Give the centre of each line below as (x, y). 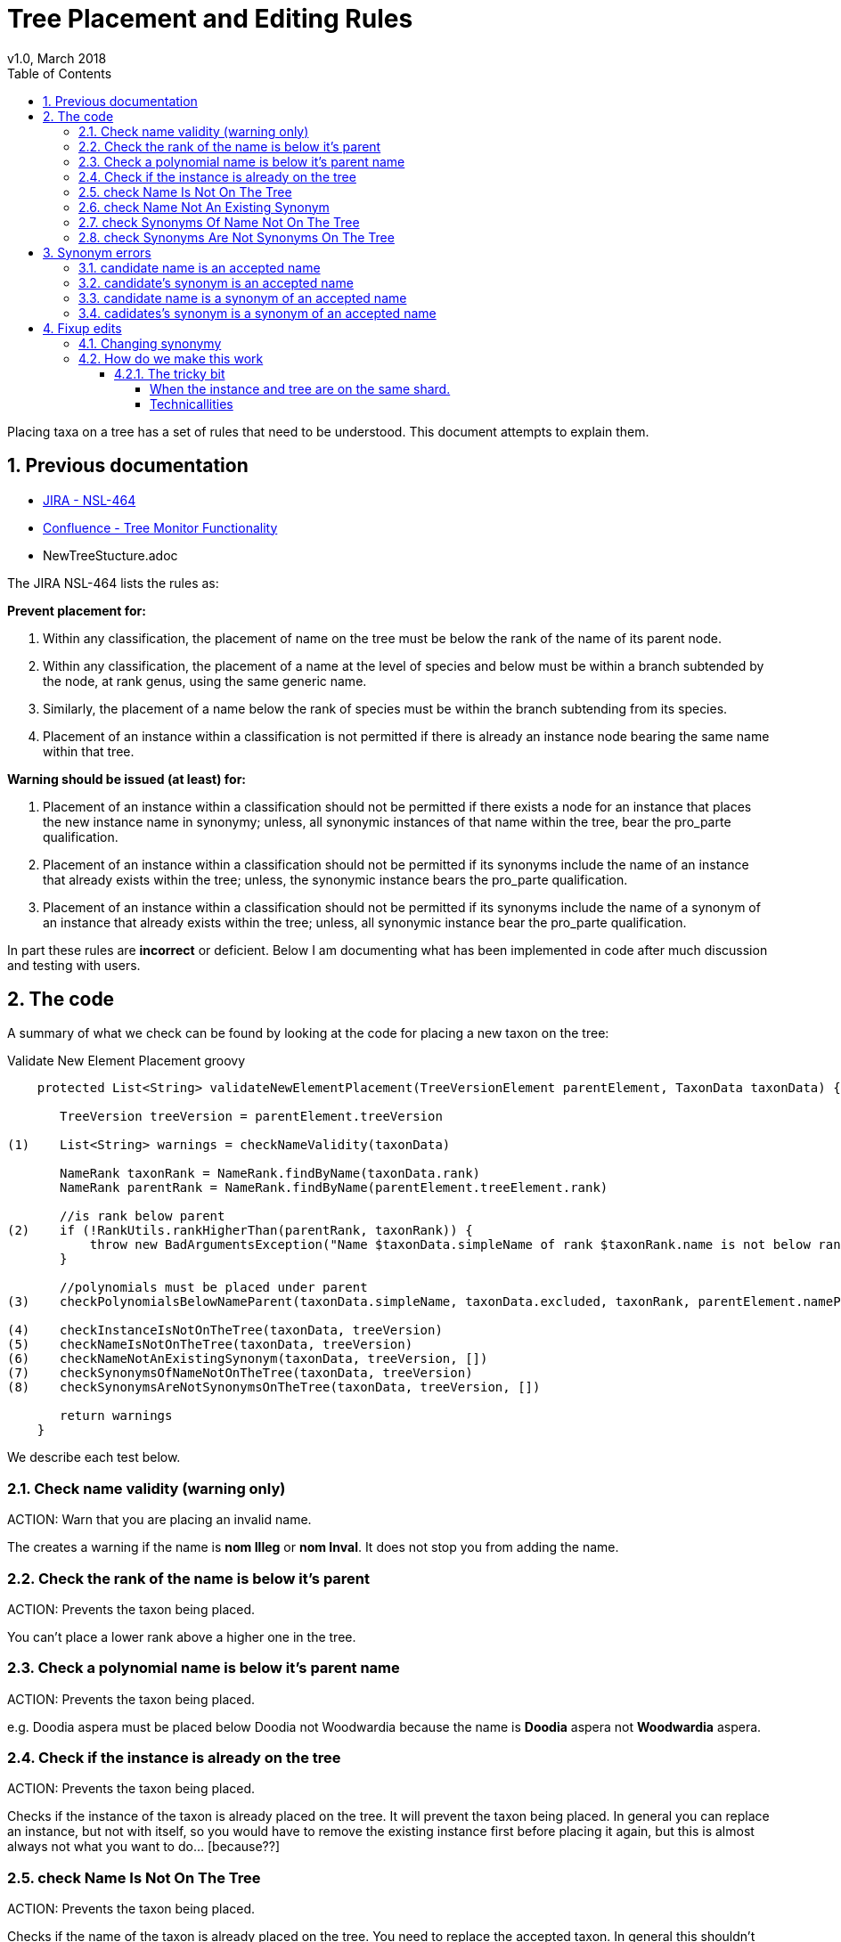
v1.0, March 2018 (57, 58)
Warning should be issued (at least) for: (127, 779)
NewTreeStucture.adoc (110, 555)
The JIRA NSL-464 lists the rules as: (113, 583)
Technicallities (192, 404)
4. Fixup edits (82, 328)
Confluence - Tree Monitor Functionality (160, 527)
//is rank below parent (143, 1216)
